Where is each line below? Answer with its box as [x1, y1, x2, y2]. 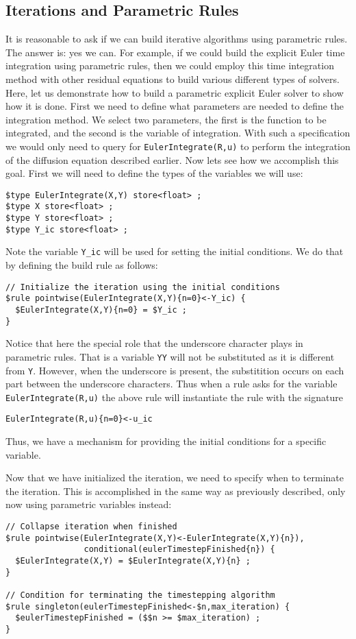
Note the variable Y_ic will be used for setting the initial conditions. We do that [5, 244, 344, 258]
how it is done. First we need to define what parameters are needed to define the [5, 99, 344, 113]
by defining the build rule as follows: [5, 258, 158, 272]
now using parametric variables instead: [5, 497, 172, 511]
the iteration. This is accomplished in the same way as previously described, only [5, 483, 346, 498]
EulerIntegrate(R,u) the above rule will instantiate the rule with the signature [5, 389, 343, 404]
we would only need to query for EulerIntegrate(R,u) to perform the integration [5, 138, 351, 153]
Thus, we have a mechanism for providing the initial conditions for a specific [5, 434, 327, 448]
